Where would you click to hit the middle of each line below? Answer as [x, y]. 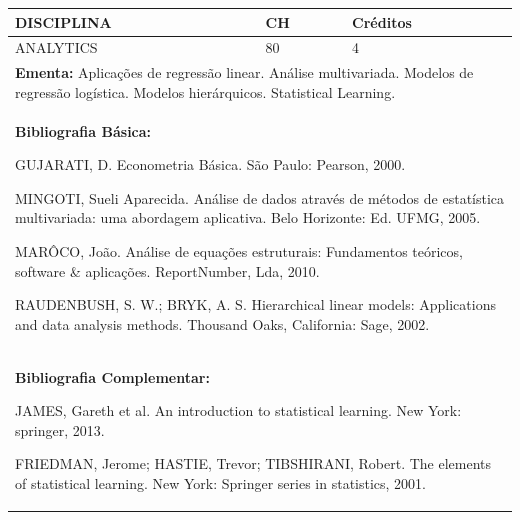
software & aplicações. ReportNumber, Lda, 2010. [167, 270]
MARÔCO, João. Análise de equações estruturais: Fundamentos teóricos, [239, 251]
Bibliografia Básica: [83, 130]
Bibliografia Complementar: [112, 376]
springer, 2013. [60, 429]
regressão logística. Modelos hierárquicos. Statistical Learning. [205, 91]
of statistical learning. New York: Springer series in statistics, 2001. [221, 483]
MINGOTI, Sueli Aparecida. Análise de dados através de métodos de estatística [260, 197]
